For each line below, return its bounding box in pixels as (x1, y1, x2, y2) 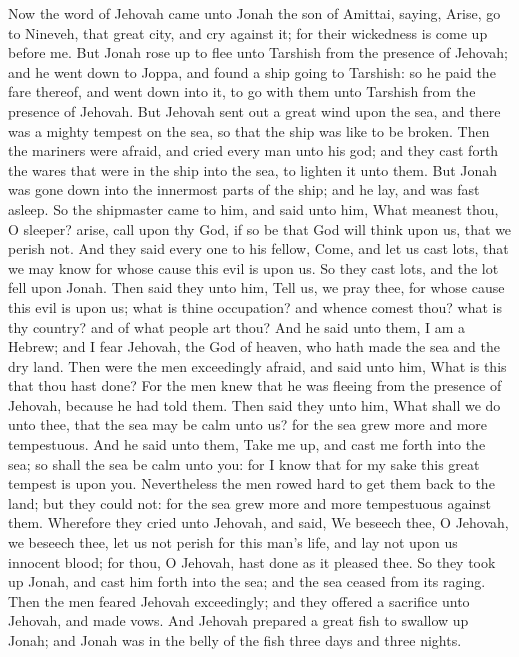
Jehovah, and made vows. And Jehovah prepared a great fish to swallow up (8, 610, 469, 631)
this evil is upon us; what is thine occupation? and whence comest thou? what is (8, 296, 502, 317)
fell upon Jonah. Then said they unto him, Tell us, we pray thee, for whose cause (8, 277, 505, 298)
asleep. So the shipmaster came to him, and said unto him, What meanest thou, (8, 198, 499, 219)
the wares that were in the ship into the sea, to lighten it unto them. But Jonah (8, 159, 498, 180)
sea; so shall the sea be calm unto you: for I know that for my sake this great (8, 453, 480, 474)
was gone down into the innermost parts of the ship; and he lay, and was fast (8, 179, 480, 200)
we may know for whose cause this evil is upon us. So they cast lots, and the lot (8, 257, 499, 278)
